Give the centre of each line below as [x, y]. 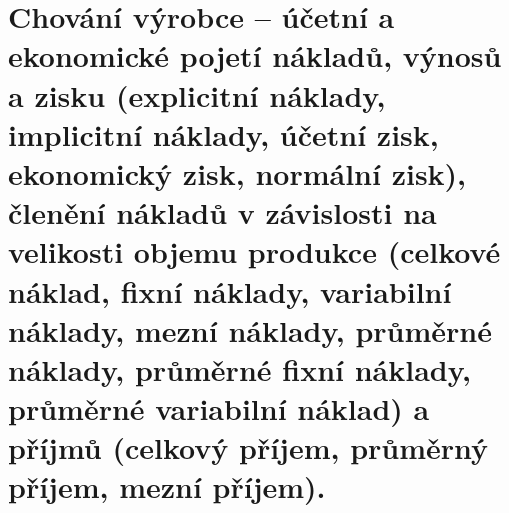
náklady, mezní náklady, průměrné [250, 329]
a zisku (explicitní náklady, [197, 94]
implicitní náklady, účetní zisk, [223, 133]
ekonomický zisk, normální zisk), [237, 172]
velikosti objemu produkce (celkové [254, 251]
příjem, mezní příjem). [167, 486]
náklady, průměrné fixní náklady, [239, 368]
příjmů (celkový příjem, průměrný [248, 447]
